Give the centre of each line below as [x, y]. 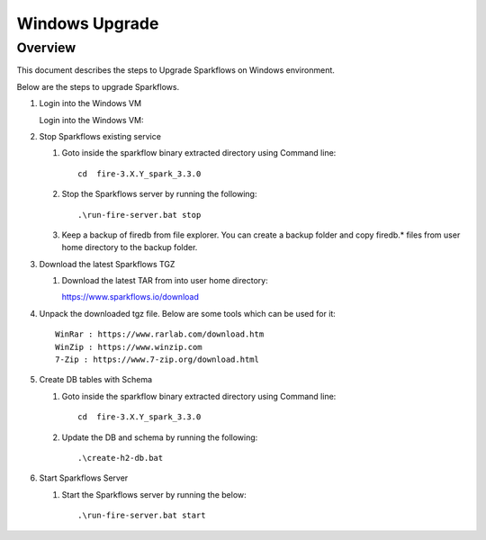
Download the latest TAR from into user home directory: [165, 281]
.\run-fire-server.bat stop [139, 215]
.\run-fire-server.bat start [142, 516]
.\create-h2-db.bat [121, 458]
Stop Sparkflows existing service [100, 136]
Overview [46, 48]
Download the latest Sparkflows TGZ [107, 264]
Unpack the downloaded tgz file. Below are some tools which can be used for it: [188, 313]
